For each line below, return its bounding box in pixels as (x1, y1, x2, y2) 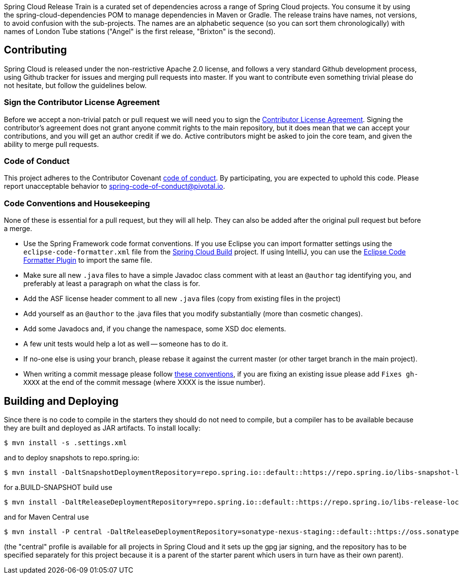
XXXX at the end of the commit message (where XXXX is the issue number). (23, 378, 265, 387)
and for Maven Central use (4, 512, 89, 521)
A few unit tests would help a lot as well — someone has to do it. (23, 340, 228, 348)
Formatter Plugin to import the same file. (23, 256, 153, 265)
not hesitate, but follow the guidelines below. (4, 81, 147, 90)
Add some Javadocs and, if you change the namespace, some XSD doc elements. (23, 325, 286, 333)
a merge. (4, 224, 33, 233)
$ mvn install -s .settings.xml (4, 438, 127, 447)
